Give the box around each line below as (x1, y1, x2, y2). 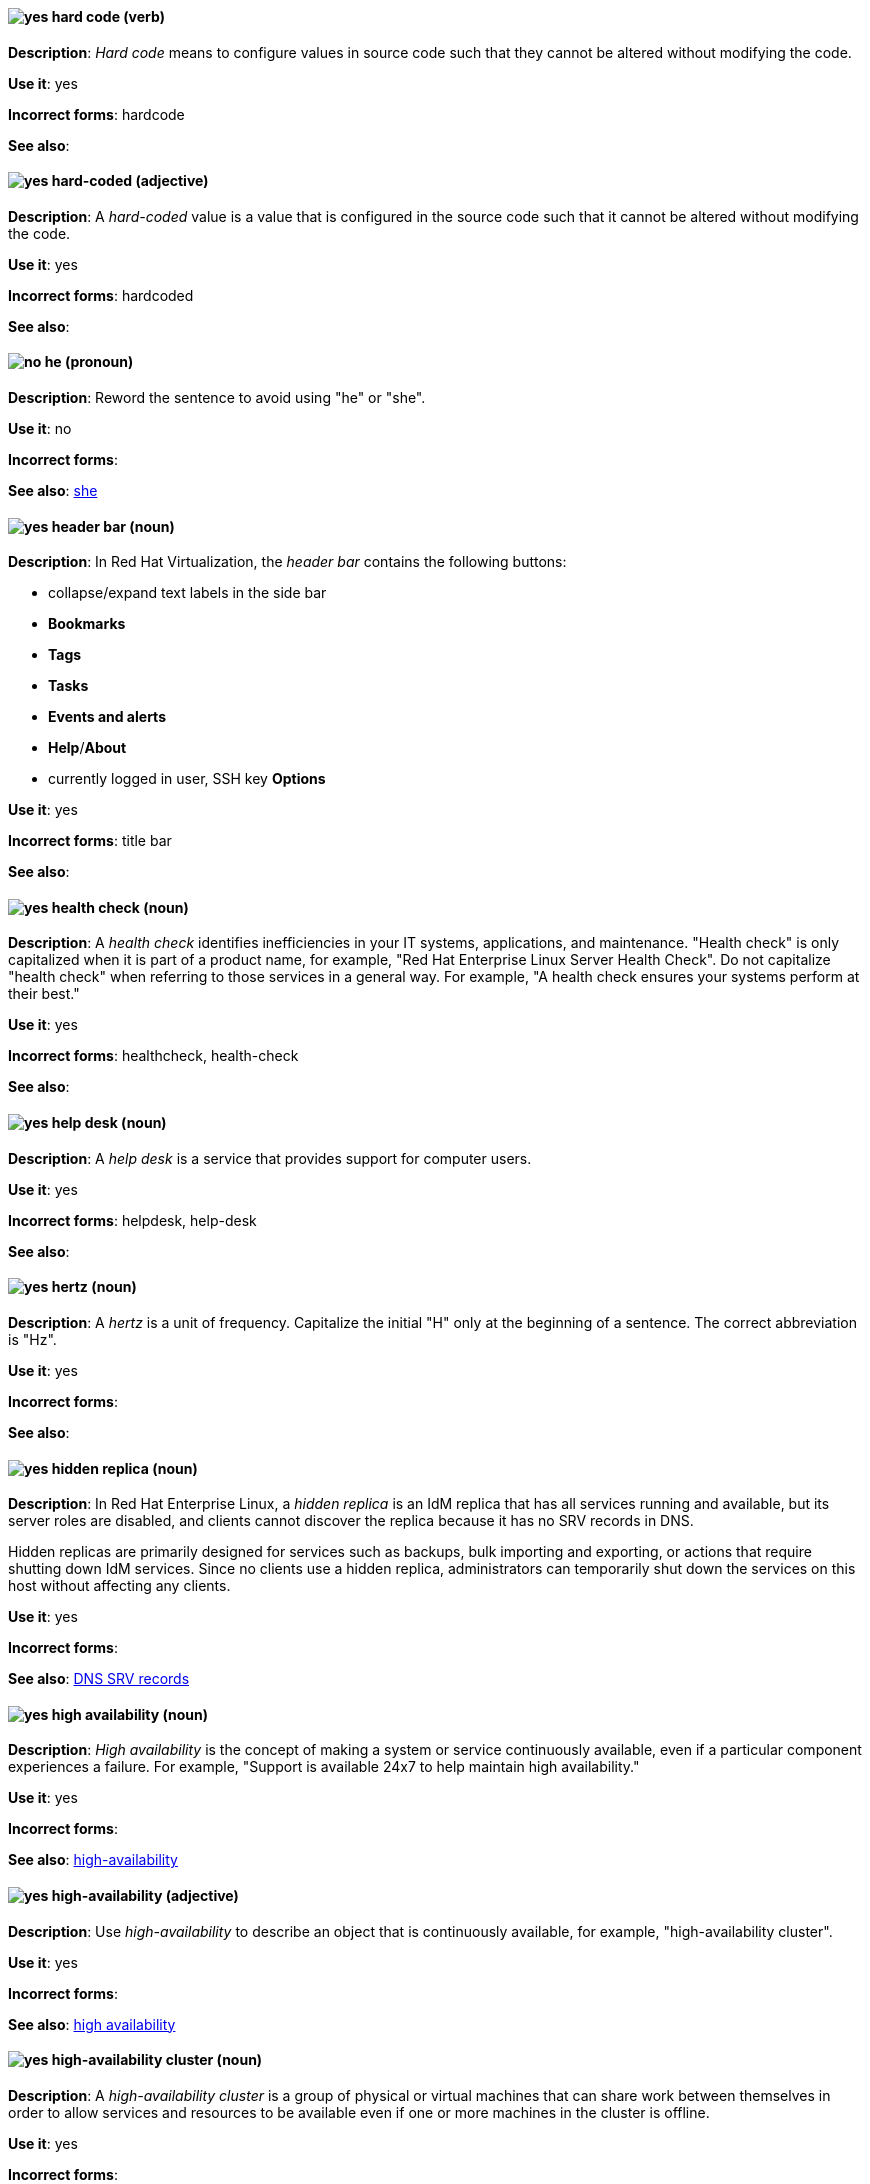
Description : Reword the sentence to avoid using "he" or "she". (8, 389, 426, 407)
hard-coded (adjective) (51, 172, 209, 190)
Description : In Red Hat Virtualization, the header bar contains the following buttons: (8, 553, 567, 571)
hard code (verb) (51, 8, 165, 25)
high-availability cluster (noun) (51, 2051, 263, 2069)
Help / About (48, 739, 127, 757)
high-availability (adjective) (51, 1886, 239, 1904)
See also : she (8, 482, 98, 500)
